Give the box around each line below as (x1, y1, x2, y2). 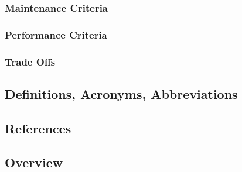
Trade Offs (5, 54, 56, 68)
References (5, 119, 71, 137)
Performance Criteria (5, 27, 107, 42)
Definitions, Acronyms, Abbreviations (5, 84, 238, 102)
